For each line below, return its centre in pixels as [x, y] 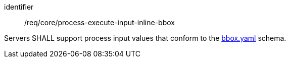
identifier [19, 7]
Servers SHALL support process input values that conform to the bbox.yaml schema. [145, 38]
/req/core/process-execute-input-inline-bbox [100, 22]
